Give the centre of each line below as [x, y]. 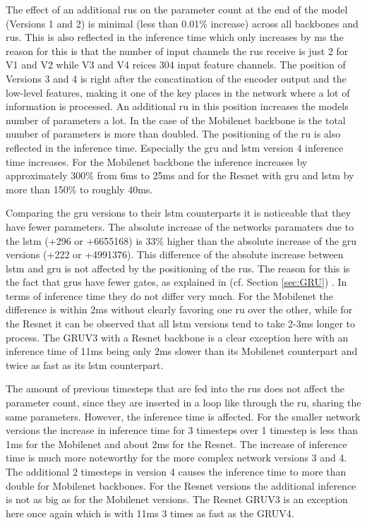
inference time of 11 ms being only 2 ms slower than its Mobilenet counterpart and [182, 351]
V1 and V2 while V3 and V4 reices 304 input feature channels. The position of [176, 65]
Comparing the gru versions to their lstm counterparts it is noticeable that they [179, 213]
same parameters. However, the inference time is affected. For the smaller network [183, 416]
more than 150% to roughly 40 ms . [79, 189]
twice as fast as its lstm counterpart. [85, 364]
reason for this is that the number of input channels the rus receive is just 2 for [177, 50]
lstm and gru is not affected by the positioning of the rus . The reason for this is [178, 268]
